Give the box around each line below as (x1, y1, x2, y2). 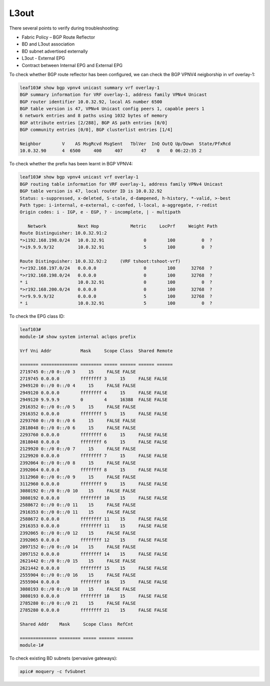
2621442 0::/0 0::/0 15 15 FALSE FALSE (19, 558, 136, 564)
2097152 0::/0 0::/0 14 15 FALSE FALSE (19, 544, 136, 550)
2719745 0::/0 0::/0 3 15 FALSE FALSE (19, 369, 136, 374)
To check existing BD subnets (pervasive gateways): (9, 655, 117, 661)
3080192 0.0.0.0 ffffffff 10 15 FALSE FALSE (19, 495, 167, 501)
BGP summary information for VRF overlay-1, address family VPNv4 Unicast (19, 92, 207, 98)
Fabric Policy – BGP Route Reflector (21, 34, 95, 40)
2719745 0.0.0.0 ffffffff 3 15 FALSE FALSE (19, 376, 167, 382)
